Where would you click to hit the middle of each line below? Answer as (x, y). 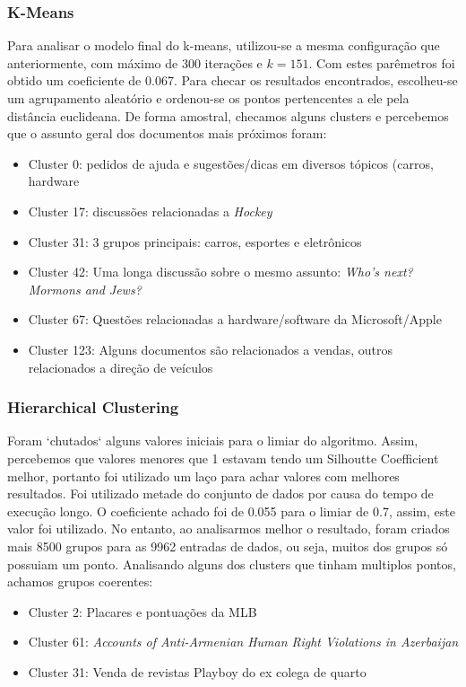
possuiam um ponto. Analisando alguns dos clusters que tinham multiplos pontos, (232, 564)
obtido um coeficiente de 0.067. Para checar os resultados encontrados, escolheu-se (233, 80)
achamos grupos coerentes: (80, 581)
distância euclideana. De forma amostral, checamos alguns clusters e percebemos (228, 115)
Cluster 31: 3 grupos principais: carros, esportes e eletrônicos (195, 241)
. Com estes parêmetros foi (382, 62)
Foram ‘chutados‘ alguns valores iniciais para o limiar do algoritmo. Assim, (213, 440)
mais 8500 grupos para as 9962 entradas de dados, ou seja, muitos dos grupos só (228, 546)
